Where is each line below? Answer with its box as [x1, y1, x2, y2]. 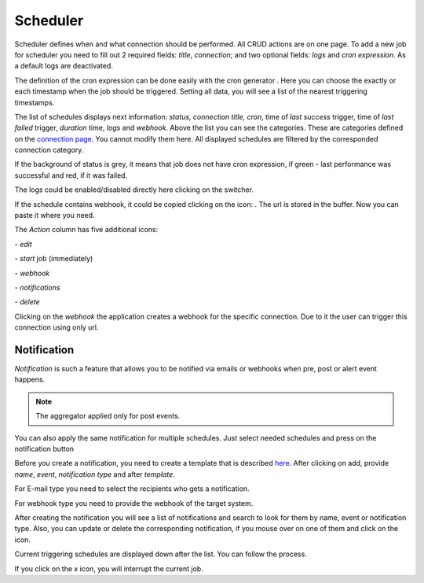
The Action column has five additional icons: [14, 225, 159, 234]
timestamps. [14, 98, 55, 107]
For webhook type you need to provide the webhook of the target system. [14, 498, 254, 507]
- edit [14, 239, 33, 249]
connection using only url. [14, 323, 99, 332]
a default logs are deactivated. [14, 61, 114, 71]
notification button [14, 445, 75, 453]
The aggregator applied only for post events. [35, 411, 181, 421]
